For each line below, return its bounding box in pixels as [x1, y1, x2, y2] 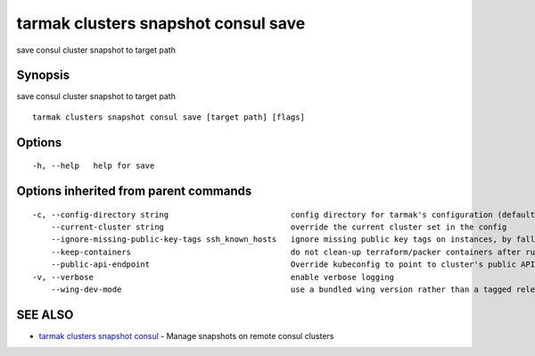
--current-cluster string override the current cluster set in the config [50, 222, 507, 232]
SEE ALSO [16, 307, 74, 322]
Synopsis [16, 68, 70, 83]
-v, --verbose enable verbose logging [32, 272, 395, 282]
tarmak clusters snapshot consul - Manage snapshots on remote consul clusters [38, 330, 334, 341]
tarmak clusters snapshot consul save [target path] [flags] [32, 112, 305, 122]
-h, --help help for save [32, 161, 155, 171]
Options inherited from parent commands [16, 184, 252, 199]
